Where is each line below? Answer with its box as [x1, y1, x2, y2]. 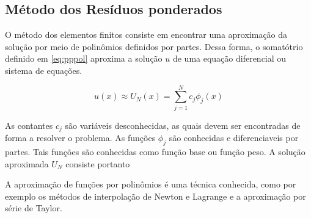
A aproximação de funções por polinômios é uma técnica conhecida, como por [5, 178, 296, 191]
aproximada [5, 157, 49, 170]
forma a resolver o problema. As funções [5, 131, 156, 144]
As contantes [5, 118, 53, 131]
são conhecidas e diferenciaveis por [169, 131, 299, 144]
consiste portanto [65, 157, 130, 170]
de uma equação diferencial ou [172, 52, 287, 65]
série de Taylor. [5, 202, 62, 214]
